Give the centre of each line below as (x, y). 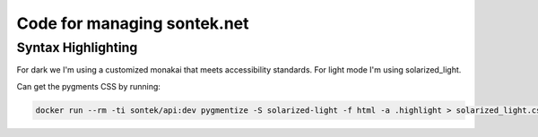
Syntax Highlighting (77, 47)
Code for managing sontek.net (133, 23)
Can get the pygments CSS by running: (89, 86)
